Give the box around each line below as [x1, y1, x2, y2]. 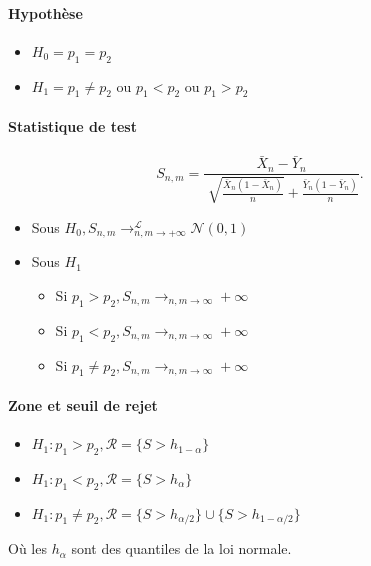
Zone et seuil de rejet [8, 394, 158, 415]
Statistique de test [8, 115, 137, 136]
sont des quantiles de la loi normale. [71, 538, 292, 559]
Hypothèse [8, 2, 83, 23]
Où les [8, 538, 47, 559]
